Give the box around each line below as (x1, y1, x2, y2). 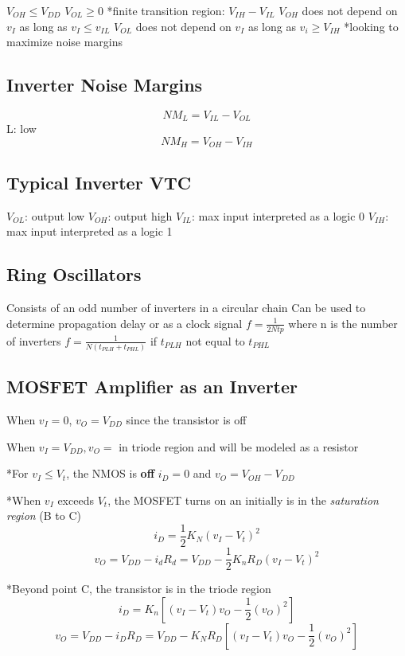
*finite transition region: (107, 2, 225, 18)
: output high (107, 207, 173, 224)
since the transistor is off (126, 412, 247, 428)
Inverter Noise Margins (6, 72, 203, 97)
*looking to (344, 18, 399, 34)
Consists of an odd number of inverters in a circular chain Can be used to (6, 299, 366, 316)
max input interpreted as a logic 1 (6, 223, 173, 240)
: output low (25, 207, 85, 224)
